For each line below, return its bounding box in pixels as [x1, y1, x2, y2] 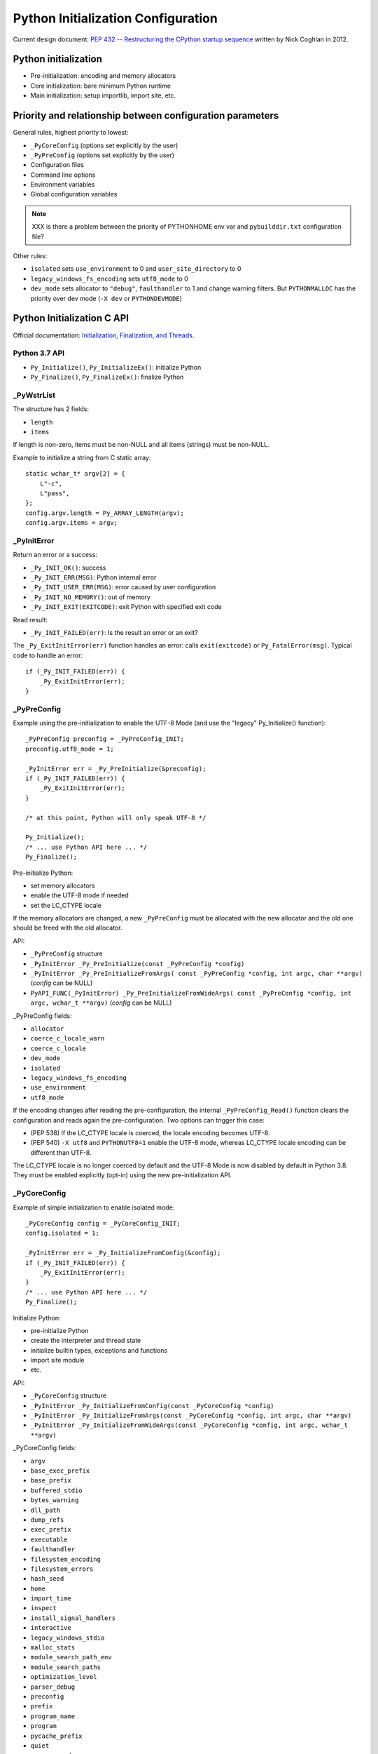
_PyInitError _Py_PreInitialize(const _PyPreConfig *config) [30, 960, 245, 968]
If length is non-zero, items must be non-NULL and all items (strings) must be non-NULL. [13, 441, 269, 449]
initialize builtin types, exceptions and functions [30, 1346, 168, 1354]
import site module [30, 1356, 85, 1365]
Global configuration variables [30, 190, 118, 199]
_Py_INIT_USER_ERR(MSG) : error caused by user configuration [30, 583, 216, 591]
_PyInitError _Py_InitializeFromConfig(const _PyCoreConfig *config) [30, 1402, 274, 1410]
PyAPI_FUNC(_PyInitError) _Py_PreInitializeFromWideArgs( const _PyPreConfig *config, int [30, 989, 352, 997]
